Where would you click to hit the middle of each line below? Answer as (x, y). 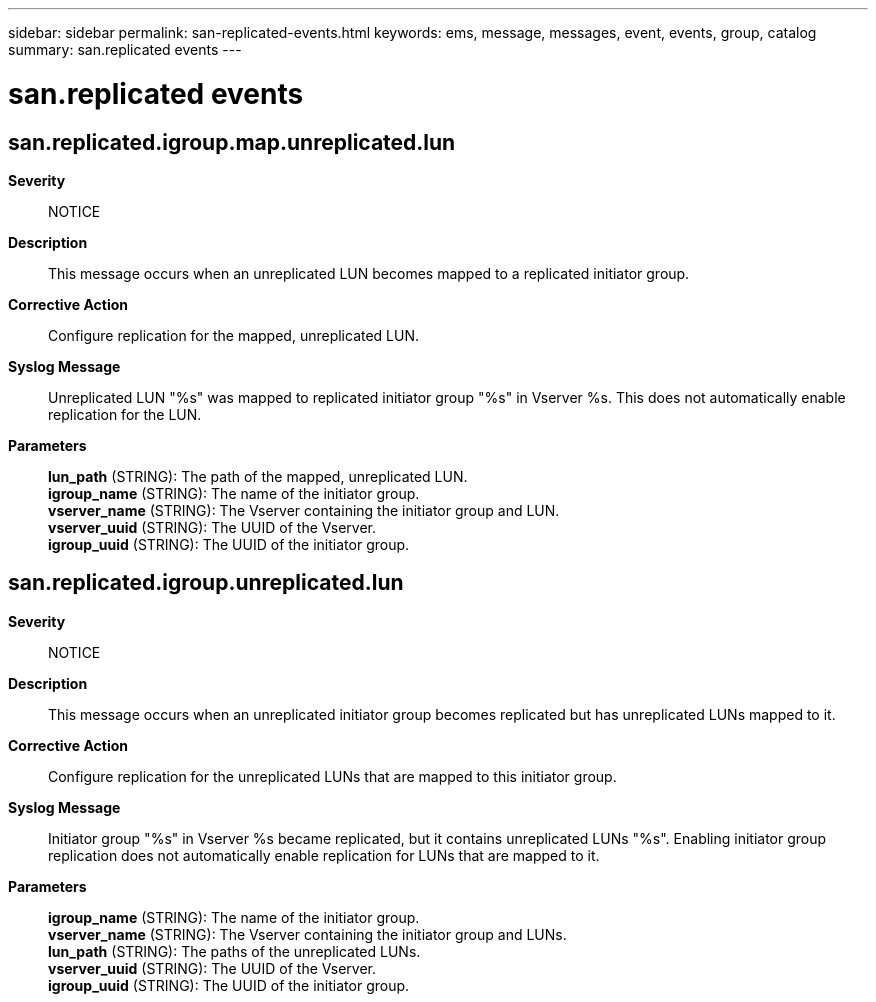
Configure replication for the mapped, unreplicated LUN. (234, 335)
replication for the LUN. (125, 414)
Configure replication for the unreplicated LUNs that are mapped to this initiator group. (332, 776)
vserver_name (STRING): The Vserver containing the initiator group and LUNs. (307, 934)
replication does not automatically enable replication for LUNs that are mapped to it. (324, 855)
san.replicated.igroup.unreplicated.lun (206, 583)
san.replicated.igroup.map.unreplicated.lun (232, 142)
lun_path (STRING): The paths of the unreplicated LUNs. (234, 951)
